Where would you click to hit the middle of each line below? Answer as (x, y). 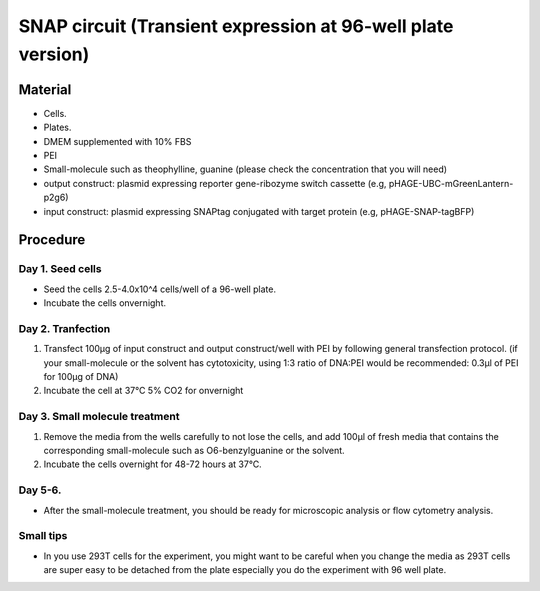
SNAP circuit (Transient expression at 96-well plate (236, 26)
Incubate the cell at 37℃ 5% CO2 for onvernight (143, 391)
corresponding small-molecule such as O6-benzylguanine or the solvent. (194, 450)
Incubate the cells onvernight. (105, 303)
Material (45, 89)
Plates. (57, 127)
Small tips (43, 536)
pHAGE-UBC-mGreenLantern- (451, 183)
